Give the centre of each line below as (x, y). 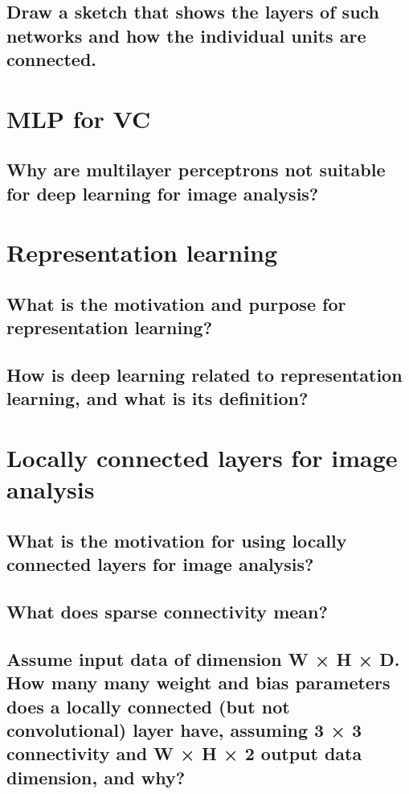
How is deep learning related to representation (204, 375)
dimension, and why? (96, 777)
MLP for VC (79, 118)
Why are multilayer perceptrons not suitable (196, 170)
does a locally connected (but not (148, 706)
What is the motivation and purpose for (176, 303)
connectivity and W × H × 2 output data (184, 753)
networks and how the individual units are (186, 35)
